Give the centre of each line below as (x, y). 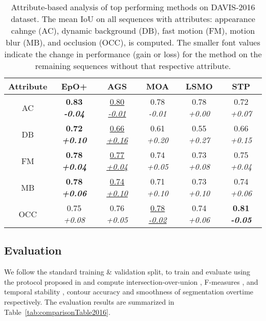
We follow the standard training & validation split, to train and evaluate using (127, 272)
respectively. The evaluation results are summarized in (89, 301)
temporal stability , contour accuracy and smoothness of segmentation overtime (129, 292)
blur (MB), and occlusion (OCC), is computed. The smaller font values (133, 42)
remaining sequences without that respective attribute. (133, 66)
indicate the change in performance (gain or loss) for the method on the (133, 54)
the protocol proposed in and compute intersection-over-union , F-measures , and (131, 281)
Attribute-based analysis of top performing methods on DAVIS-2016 (133, 7)
